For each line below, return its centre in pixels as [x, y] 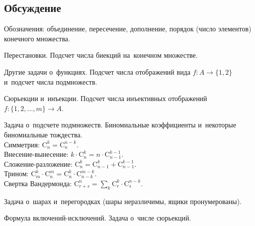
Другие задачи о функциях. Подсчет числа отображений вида [97, 71]
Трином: [16, 173]
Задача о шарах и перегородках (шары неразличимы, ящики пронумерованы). [123, 201]
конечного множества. [37, 38]
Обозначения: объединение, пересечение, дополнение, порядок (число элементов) [128, 29]
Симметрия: [22, 144]
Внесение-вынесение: [36, 154]
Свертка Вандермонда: [38, 183]
